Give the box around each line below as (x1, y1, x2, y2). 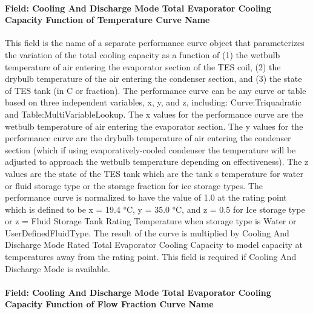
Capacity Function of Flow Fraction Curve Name (5, 298, 214, 310)
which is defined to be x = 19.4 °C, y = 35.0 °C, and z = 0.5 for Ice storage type (5, 202, 305, 215)
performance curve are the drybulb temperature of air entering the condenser (5, 132, 291, 144)
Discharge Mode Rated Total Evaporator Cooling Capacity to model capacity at (5, 238, 303, 251)
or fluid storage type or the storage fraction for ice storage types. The (5, 179, 263, 192)
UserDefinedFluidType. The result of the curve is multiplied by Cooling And (5, 226, 289, 239)
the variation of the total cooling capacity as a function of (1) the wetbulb (5, 48, 280, 61)
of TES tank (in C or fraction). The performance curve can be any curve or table (5, 84, 306, 96)
